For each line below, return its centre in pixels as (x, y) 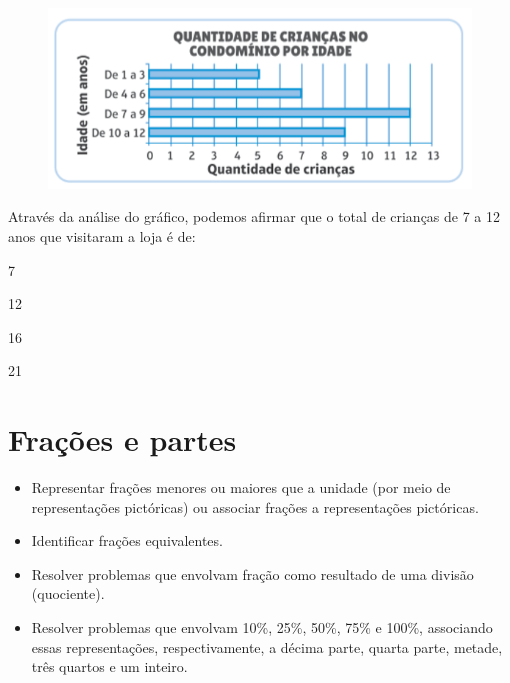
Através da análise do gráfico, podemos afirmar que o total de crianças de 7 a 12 (254, 216)
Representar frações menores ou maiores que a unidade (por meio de (241, 487)
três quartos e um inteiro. (109, 666)
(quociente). (68, 593)
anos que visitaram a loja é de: (102, 235)
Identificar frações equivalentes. (127, 540)
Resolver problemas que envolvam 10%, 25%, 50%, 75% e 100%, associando (262, 627)
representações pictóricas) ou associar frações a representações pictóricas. (255, 506)
